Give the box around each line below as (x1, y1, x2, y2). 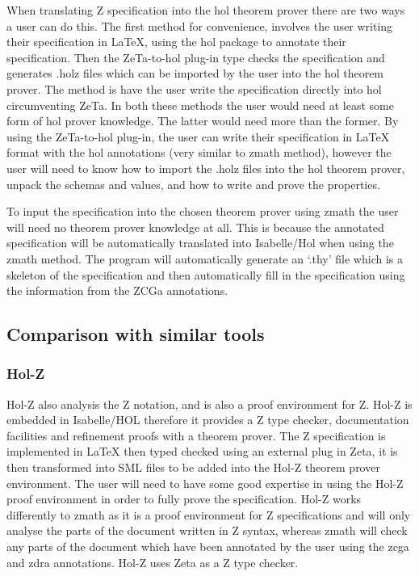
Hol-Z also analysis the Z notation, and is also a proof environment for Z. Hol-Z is (6, 395, 413, 412)
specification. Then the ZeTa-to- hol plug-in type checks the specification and (6, 48, 385, 65)
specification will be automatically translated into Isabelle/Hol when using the (6, 234, 394, 251)
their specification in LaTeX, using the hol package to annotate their (6, 33, 346, 50)
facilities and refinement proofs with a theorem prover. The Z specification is (6, 427, 386, 444)
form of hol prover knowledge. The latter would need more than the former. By (6, 112, 399, 129)
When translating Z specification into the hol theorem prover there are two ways (6, 2, 405, 18)
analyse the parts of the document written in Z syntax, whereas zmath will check (6, 522, 408, 539)
